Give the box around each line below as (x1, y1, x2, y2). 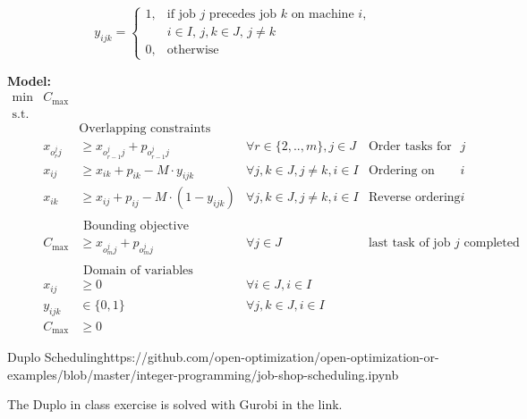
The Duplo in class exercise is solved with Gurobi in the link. (7, 395, 343, 414)
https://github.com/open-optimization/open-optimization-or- (103, 348, 439, 366)
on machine (291, 8, 354, 21)
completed (463, 237, 520, 250)
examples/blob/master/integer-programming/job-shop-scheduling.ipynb (7, 365, 399, 383)
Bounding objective (83, 220, 190, 233)
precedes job (208, 8, 277, 21)
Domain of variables (83, 264, 193, 278)
